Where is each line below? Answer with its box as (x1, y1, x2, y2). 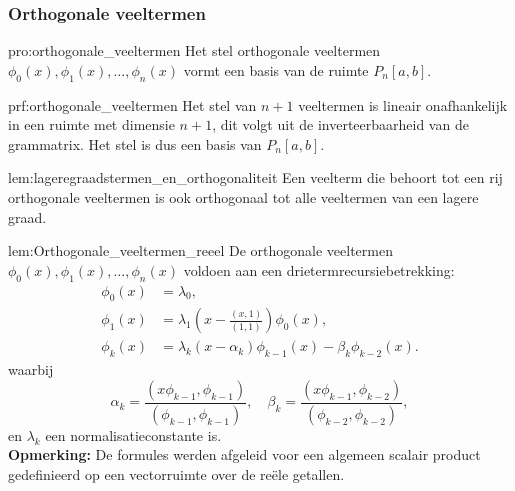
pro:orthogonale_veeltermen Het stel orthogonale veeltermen (8, 40, 381, 61)
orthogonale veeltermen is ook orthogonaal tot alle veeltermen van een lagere (8, 186, 479, 207)
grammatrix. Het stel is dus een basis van (8, 133, 262, 154)
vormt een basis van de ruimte (183, 59, 369, 80)
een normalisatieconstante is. (45, 424, 222, 445)
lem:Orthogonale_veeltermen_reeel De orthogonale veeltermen (8, 240, 393, 261)
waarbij (8, 359, 54, 380)
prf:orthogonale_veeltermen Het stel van (8, 94, 257, 115)
